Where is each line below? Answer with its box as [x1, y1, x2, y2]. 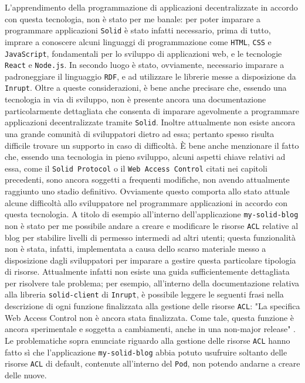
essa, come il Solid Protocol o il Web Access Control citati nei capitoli [5, 162, 267, 174]
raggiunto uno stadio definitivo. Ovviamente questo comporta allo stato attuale [5, 185, 290, 197]
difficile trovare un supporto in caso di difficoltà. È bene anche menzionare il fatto [5, 139, 299, 151]
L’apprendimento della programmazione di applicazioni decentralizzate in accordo [5, 1, 298, 13]
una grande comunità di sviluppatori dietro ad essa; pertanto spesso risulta [5, 127, 274, 139]
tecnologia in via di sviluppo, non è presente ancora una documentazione [5, 93, 266, 105]
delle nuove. [5, 368, 47, 381]
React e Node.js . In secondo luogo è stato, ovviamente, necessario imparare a [5, 59, 284, 71]
